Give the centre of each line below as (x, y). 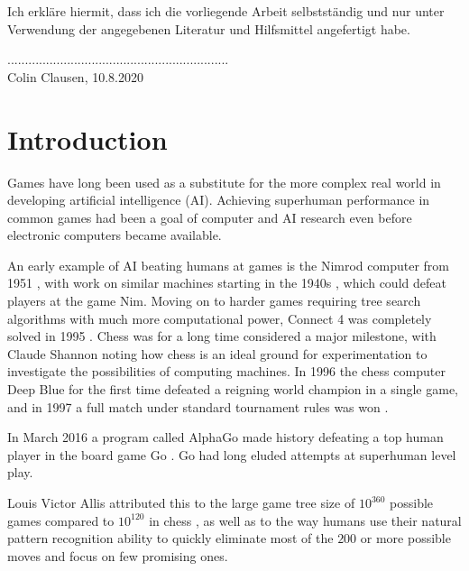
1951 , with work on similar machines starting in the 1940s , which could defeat (227, 283)
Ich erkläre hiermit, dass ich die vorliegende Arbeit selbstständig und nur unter (226, 11)
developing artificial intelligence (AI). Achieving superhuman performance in (219, 200)
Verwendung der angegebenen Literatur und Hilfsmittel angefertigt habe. (209, 28)
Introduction (87, 138)
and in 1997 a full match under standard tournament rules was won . (198, 406)
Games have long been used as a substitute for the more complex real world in (224, 182)
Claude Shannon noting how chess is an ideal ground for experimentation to (217, 353)
